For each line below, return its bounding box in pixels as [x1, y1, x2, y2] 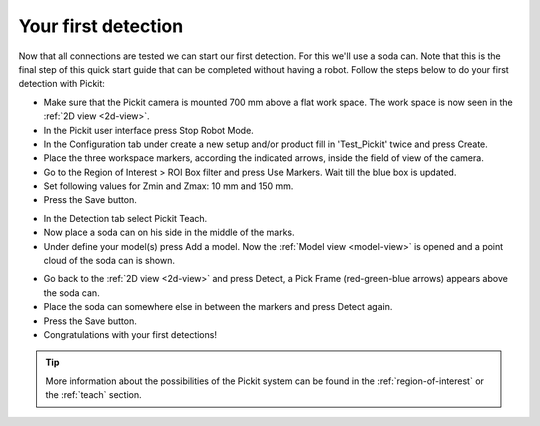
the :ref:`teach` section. [45, 389, 142, 401]
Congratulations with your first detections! [43, 328, 217, 340]
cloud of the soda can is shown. [43, 255, 175, 267]
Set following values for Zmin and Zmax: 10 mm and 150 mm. [43, 180, 294, 192]
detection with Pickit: [18, 78, 105, 90]
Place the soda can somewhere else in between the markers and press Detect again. [43, 301, 393, 313]
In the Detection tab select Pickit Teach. [43, 212, 208, 224]
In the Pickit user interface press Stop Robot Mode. [43, 124, 254, 136]
